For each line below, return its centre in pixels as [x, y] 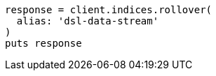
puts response [43, 43]
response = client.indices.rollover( [109, 10]
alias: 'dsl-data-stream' [88, 21]
